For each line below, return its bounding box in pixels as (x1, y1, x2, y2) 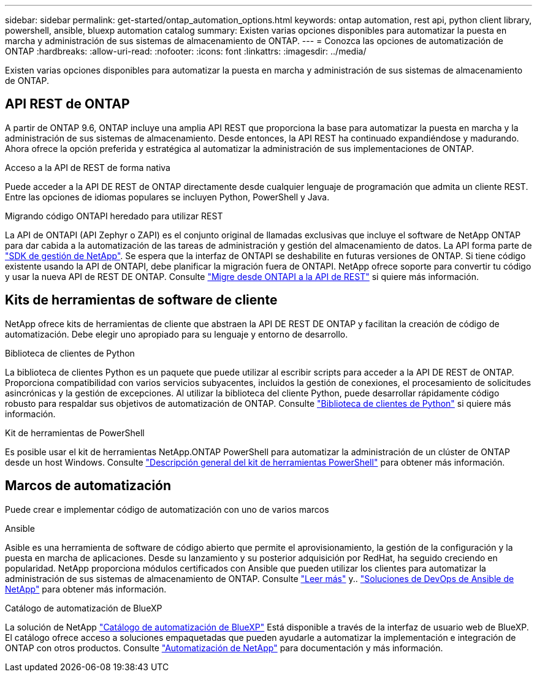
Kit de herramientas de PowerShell (5, 427, 145, 438)
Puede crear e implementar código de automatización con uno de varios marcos (5, 504, 329, 515)
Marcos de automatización (5, 478, 172, 494)
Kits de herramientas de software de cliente (5, 292, 278, 308)
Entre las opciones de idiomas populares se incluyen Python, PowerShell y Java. (5, 191, 330, 202)
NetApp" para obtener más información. (5, 583, 167, 594)
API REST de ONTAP (5, 96, 130, 112)
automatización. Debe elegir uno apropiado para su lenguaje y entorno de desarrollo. (5, 328, 348, 339)
